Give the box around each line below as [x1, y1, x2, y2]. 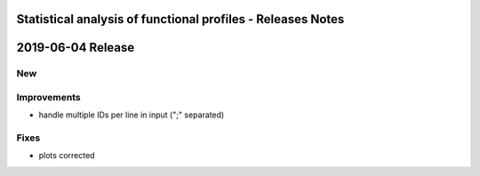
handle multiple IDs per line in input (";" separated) [38, 109, 225, 120]
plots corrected [38, 150, 95, 161]
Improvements [16, 91, 81, 103]
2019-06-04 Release [16, 40, 135, 55]
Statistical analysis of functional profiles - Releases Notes [16, 12, 345, 27]
